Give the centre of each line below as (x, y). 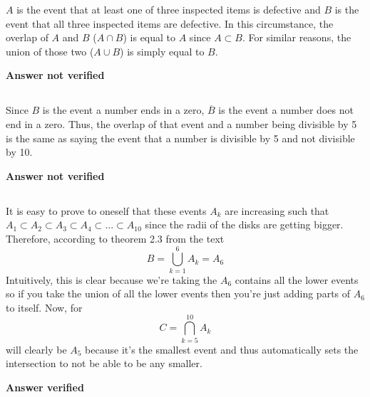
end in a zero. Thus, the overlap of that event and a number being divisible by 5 (181, 123)
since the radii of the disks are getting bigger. (244, 224)
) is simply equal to (162, 51)
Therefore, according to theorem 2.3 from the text (115, 238)
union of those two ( (50, 51)
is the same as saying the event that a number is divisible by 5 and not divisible (180, 138)
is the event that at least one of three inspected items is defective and (169, 9)
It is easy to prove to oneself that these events (106, 210)
